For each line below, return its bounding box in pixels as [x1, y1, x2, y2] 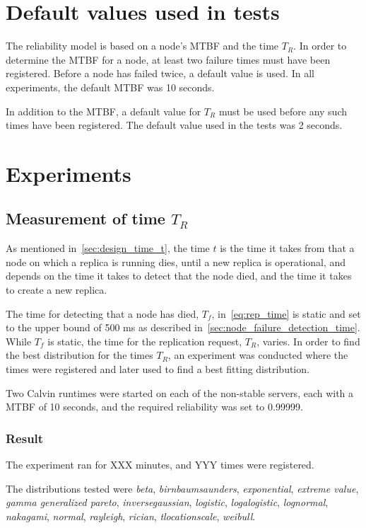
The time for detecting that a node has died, [6, 306, 199, 321]
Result [6, 429, 44, 447]
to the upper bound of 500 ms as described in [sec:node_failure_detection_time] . [6, 320, 360, 335]
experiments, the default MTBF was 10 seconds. [6, 79, 215, 94]
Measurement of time [6, 207, 165, 229]
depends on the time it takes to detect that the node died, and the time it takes [6, 268, 352, 283]
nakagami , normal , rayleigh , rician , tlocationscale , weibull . [6, 508, 256, 523]
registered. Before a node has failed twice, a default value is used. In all [6, 66, 314, 81]
